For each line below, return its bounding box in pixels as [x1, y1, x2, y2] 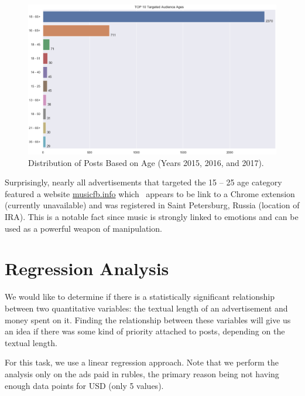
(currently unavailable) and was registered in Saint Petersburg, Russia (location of [5, 199, 300, 211]
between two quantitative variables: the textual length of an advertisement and [5, 302, 288, 314]
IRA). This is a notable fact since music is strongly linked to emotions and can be [5, 211, 299, 223]
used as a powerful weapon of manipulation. [5, 222, 162, 234]
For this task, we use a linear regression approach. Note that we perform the [5, 356, 279, 368]
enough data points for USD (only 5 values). [5, 379, 164, 391]
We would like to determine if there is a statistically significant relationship [5, 290, 275, 303]
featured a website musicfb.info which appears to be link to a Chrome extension [5, 187, 295, 199]
